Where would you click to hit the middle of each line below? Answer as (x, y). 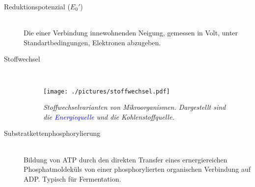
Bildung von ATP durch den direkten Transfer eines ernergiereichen (126, 159)
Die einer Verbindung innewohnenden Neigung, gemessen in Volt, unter (131, 33)
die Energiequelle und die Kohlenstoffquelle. (109, 116)
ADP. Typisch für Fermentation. (72, 178)
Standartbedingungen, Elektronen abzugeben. (92, 42)
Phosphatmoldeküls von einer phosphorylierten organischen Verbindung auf (137, 169)
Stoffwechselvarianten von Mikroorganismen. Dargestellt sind (135, 107)
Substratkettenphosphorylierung (52, 133)
